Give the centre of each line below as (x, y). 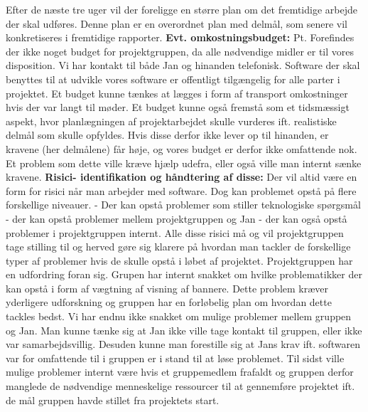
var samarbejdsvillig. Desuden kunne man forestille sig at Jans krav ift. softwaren (183, 344)
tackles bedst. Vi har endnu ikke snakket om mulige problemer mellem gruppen (179, 316)
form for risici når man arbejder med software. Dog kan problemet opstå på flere (181, 190)
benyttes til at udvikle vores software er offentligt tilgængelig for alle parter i (173, 79)
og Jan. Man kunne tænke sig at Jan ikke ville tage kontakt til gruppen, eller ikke (184, 330)
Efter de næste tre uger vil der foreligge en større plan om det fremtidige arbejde (182, 9)
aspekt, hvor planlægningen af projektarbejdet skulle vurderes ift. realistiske (171, 121)
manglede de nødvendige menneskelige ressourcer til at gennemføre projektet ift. (180, 386)
